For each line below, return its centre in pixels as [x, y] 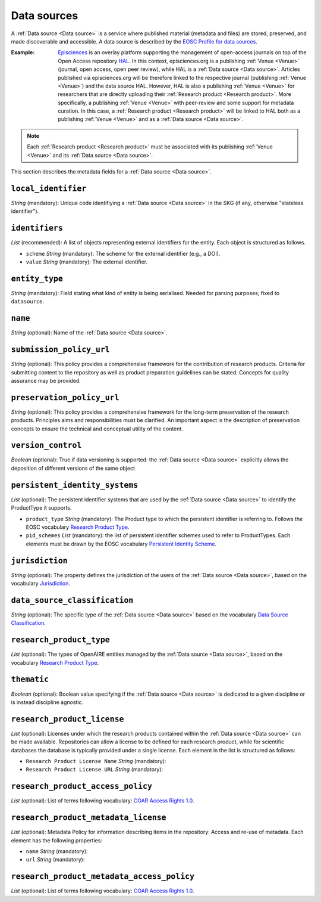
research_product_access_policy [82, 786]
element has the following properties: [56, 840]
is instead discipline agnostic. [47, 702]
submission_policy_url [60, 350]
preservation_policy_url [65, 397]
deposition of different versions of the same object [73, 468]
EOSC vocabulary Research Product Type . [78, 527]
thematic [30, 679]
